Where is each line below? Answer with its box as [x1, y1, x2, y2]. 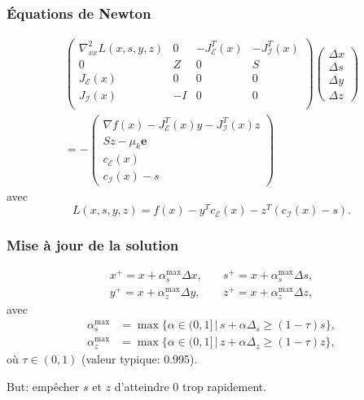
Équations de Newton [7, 2, 151, 23]
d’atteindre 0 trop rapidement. [114, 377, 267, 394]
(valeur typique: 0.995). [81, 350, 198, 367]
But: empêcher [7, 377, 80, 394]
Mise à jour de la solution [7, 235, 179, 255]
